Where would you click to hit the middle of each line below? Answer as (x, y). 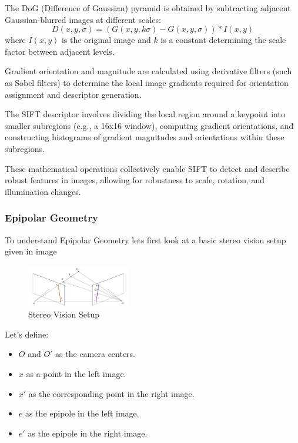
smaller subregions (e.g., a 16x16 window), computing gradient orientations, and (149, 125)
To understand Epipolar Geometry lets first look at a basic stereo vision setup (145, 239)
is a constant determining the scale (223, 40)
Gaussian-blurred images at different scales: (83, 19)
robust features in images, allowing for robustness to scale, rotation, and (135, 180)
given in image (31, 251)
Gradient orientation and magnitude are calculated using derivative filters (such (148, 71)
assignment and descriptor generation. (73, 94)
